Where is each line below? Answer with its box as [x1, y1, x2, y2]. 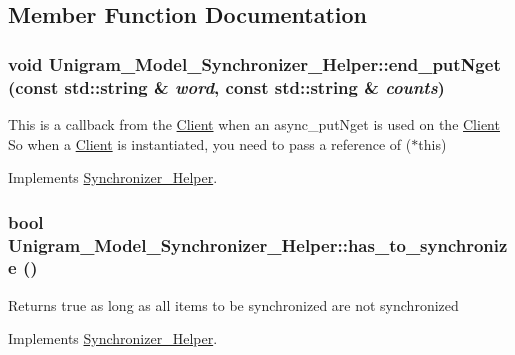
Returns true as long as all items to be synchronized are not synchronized [8, 294, 459, 315]
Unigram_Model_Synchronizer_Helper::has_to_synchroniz [8, 232, 508, 257]
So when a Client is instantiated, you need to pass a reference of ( [8, 133, 412, 154]
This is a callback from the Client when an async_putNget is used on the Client [8, 113, 500, 134]
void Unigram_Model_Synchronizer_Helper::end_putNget [8, 51, 501, 76]
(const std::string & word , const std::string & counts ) [8, 74, 445, 99]
